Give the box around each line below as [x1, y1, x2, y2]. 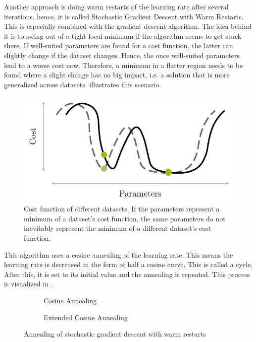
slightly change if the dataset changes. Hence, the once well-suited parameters [4, 50, 240, 60]
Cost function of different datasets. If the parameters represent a [24, 204, 220, 214]
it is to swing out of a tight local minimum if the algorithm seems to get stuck [4, 30, 242, 41]
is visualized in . [4, 278, 53, 289]
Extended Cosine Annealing [44, 312, 128, 322]
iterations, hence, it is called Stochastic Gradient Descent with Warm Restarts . [4, 11, 244, 21]
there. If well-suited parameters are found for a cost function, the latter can [4, 40, 233, 51]
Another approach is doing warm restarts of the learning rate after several [4, 1, 229, 11]
